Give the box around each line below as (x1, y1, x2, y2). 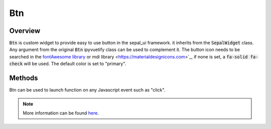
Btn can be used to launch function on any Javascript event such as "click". (9, 87, 166, 93)
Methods (9, 74, 38, 82)
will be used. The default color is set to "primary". (24, 60, 126, 67)
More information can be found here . (23, 110, 99, 116)
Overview (9, 26, 41, 35)
